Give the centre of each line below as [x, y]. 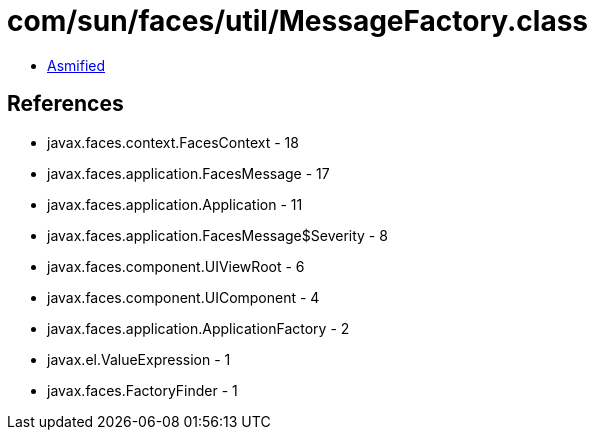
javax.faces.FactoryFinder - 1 [142, 390]
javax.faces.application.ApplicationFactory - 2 [198, 328]
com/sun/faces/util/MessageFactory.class [298, 21]
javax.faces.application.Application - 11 [175, 204]
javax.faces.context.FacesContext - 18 [173, 142]
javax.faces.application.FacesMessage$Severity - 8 [217, 235]
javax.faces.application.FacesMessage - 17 [188, 173]
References [65, 104]
